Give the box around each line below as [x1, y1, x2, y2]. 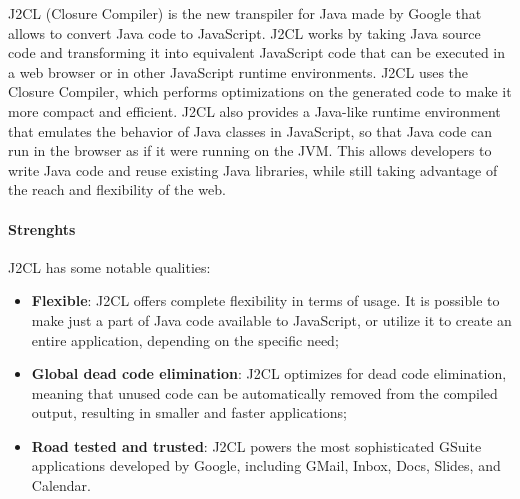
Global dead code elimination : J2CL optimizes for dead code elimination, [31, 363, 507, 384]
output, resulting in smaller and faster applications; [31, 402, 347, 423]
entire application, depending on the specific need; [31, 329, 339, 350]
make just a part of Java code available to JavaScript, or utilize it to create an [31, 309, 512, 330]
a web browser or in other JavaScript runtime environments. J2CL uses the [8, 61, 469, 82]
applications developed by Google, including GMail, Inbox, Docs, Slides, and [31, 455, 501, 476]
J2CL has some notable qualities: [8, 256, 211, 277]
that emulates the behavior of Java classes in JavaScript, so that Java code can [8, 120, 492, 141]
